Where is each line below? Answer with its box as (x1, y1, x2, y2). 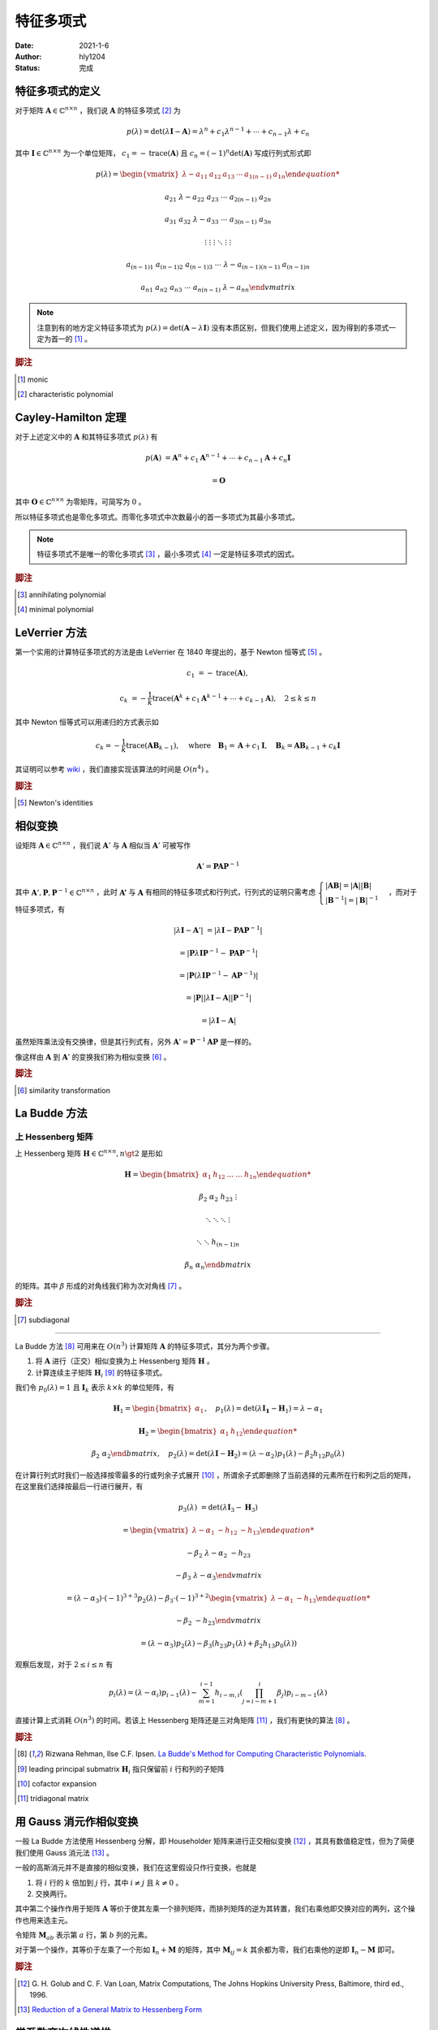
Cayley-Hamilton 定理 (15, 410, 127, 424)
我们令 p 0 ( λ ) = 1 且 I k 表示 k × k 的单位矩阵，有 (15, 1383, 174, 1394)
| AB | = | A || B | (324, 881, 372, 891)
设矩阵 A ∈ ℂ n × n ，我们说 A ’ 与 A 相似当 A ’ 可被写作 (15, 840, 191, 850)
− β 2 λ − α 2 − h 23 (187, 1548, 251, 1559)
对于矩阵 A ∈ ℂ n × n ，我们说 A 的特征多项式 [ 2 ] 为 (15, 105, 182, 115)
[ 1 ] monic (17, 374, 49, 384)
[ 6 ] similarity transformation (17, 1085, 111, 1095)
